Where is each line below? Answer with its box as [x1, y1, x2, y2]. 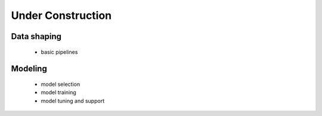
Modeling [11, 64, 47, 74]
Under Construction [11, 9, 112, 22]
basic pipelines [41, 48, 78, 56]
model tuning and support [41, 97, 104, 104]
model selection [41, 80, 80, 88]
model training [41, 89, 77, 96]
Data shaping [11, 31, 62, 41]
